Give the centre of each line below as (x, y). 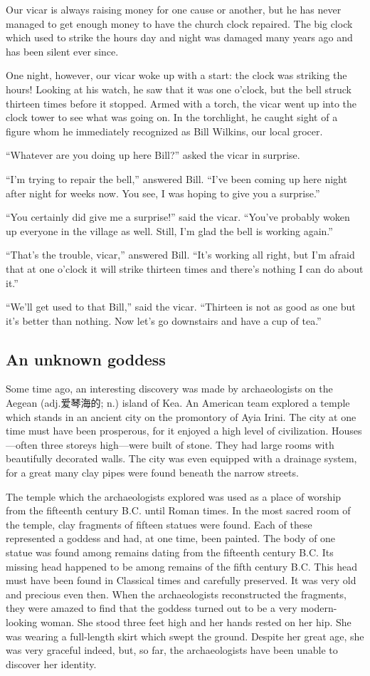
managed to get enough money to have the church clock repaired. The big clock (179, 23)
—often (22, 444)
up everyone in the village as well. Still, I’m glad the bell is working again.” (169, 230)
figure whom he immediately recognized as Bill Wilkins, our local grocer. (164, 131)
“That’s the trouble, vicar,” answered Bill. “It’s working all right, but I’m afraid (180, 255)
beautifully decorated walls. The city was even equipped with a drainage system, (181, 458)
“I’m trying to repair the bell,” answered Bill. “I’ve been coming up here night (176, 178)
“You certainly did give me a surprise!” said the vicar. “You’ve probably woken (178, 217)
